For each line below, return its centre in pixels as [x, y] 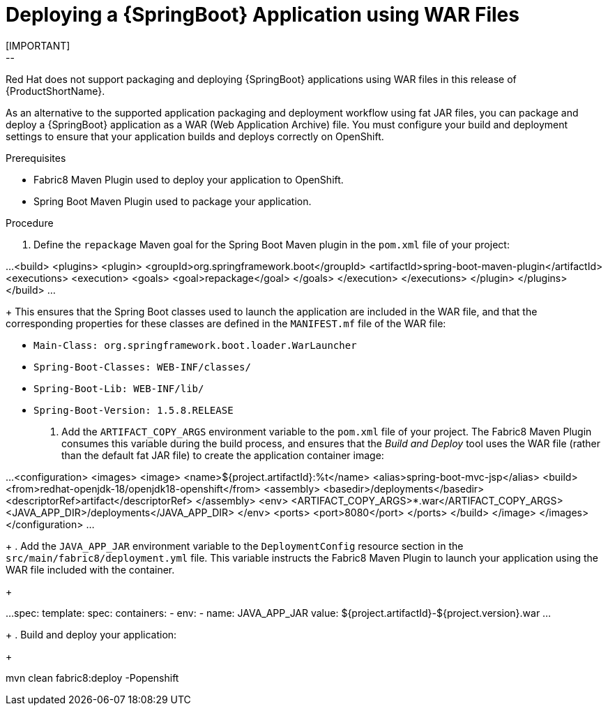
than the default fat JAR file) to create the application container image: [223, 455]
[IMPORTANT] [38, 45]
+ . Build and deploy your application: [91, 634]
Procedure [30, 223]
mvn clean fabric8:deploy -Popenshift [92, 678]
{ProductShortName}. [55, 91]
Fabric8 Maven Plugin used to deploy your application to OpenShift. [189, 179]
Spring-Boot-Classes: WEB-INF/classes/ [142, 367]
